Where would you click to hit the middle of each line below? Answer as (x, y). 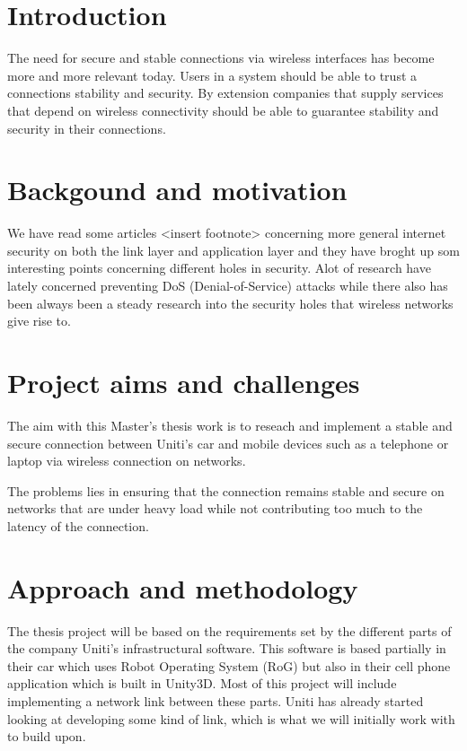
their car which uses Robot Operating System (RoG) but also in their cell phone (229, 665)
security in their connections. (87, 128)
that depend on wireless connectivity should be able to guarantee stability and (223, 110)
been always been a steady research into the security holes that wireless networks (230, 303)
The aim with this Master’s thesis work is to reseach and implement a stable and (230, 425)
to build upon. (47, 736)
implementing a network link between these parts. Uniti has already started (216, 700)
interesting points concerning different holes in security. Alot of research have (219, 268)
